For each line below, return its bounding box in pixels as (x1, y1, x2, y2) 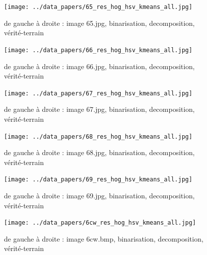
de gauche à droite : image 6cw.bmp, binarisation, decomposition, (4, 233, 204, 244)
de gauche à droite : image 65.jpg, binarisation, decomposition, (4, 17, 195, 28)
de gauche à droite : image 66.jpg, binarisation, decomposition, (4, 61, 195, 71)
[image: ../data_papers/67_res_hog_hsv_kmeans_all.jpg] (4, 89, 193, 97)
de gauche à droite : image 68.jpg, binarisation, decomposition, (4, 147, 195, 158)
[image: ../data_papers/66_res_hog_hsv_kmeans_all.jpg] (4, 46, 193, 54)
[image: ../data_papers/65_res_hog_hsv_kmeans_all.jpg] (4, 3, 193, 10)
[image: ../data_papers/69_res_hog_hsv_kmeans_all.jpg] (4, 176, 193, 183)
